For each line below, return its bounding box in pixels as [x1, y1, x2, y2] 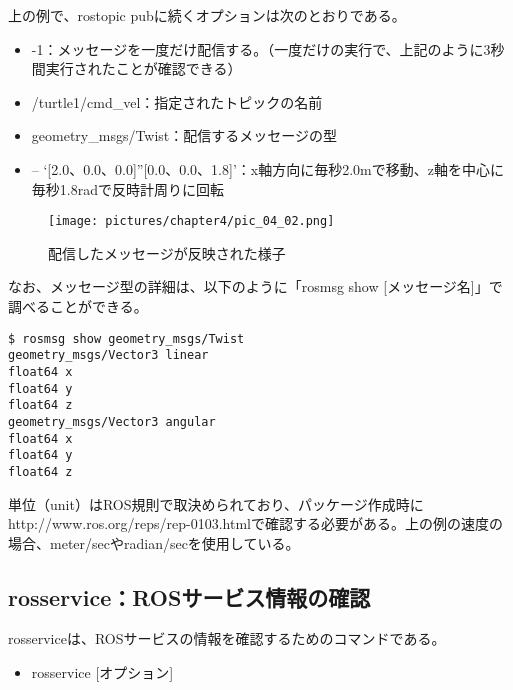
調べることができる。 [8, 296, 148, 316]
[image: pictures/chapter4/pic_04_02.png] [48, 214, 335, 229]
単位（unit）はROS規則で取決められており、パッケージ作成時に [8, 493, 424, 514]
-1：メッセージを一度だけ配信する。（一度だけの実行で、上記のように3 [31, 38, 491, 59]
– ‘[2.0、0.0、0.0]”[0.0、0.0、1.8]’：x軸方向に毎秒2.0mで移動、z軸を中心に [31, 158, 504, 179]
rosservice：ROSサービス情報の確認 [8, 581, 371, 612]
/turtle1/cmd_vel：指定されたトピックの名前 [31, 91, 323, 112]
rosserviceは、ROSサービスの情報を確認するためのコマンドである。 [8, 628, 446, 649]
